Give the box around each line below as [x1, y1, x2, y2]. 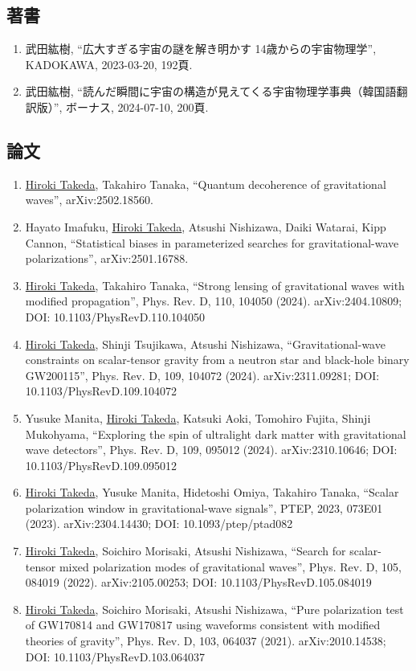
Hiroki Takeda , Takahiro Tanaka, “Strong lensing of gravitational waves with [25, 276, 405, 293]
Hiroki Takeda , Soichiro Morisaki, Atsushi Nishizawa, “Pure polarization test [25, 600, 404, 617]
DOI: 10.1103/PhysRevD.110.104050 [25, 308, 206, 325]
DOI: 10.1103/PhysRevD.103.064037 [25, 648, 206, 665]
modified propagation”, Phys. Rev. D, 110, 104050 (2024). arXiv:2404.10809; [25, 293, 402, 309]
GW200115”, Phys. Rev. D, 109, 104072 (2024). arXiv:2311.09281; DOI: [25, 366, 380, 383]
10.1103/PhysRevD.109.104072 [25, 383, 177, 399]
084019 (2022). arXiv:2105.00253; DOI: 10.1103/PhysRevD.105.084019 [25, 574, 372, 591]
